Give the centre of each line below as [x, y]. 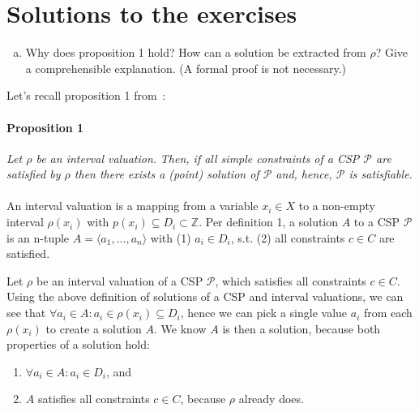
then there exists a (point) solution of [167, 174]
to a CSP [377, 222]
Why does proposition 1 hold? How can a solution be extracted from [196, 52]
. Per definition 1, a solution [269, 222]
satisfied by [34, 174]
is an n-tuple [38, 237]
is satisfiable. [381, 174]
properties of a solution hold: [78, 344]
